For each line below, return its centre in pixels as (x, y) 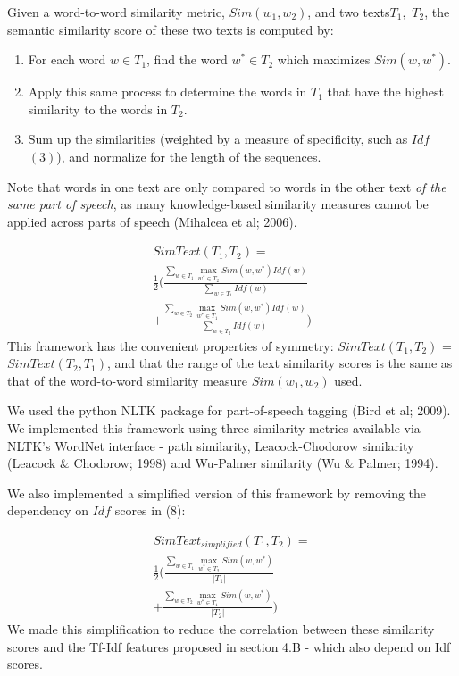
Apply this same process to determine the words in (167, 92)
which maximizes (324, 59)
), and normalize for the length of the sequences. (189, 156)
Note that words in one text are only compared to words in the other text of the (227, 186)
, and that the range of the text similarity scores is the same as (280, 363)
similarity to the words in (98, 108)
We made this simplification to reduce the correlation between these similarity (221, 629)
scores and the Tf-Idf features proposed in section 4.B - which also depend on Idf (229, 646)
